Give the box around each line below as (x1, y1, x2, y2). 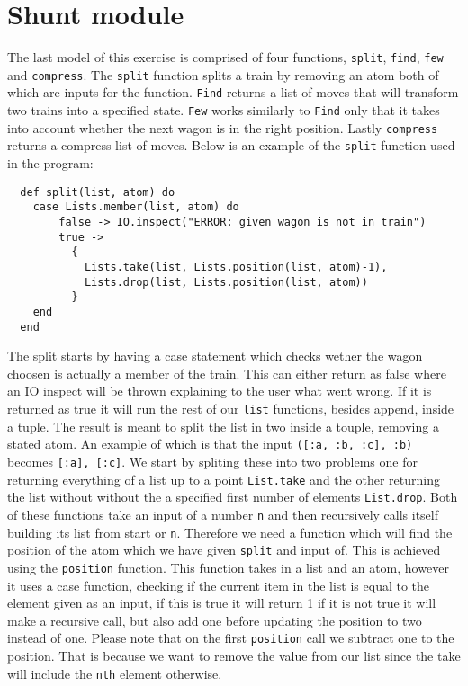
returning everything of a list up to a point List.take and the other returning (7, 469, 440, 488)
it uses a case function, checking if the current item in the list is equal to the (7, 575, 430, 594)
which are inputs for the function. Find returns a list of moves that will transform (7, 83, 459, 102)
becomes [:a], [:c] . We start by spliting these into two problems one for (7, 451, 418, 470)
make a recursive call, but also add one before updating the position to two (7, 610, 422, 629)
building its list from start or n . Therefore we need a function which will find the (7, 522, 453, 541)
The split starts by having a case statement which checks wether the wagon (7, 346, 423, 365)
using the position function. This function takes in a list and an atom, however (7, 557, 449, 576)
